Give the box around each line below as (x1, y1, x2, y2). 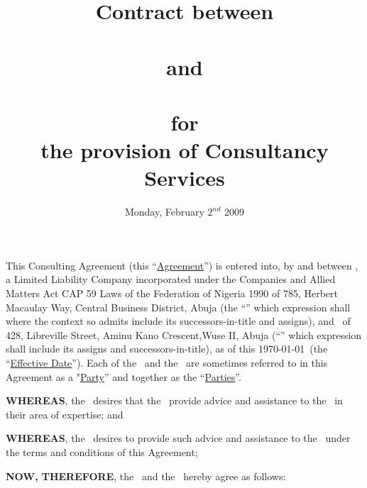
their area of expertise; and (6, 406, 124, 421)
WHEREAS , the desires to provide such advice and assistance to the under (6, 431, 351, 445)
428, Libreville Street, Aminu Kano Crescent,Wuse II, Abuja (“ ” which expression (6, 327, 362, 342)
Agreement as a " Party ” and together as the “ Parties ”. (6, 369, 241, 384)
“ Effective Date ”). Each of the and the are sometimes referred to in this (6, 355, 328, 370)
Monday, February (124, 204, 204, 219)
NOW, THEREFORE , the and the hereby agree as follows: (6, 468, 286, 483)
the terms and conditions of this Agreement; (6, 444, 198, 459)
